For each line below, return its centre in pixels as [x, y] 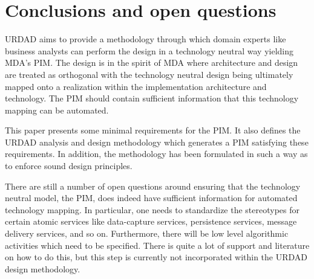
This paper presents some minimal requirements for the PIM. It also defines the [153, 130]
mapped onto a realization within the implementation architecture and [136, 86]
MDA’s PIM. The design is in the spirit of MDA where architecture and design [152, 63]
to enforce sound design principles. [69, 166]
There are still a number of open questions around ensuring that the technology [153, 186]
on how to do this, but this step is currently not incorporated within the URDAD [156, 257]
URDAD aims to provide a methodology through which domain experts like [146, 39]
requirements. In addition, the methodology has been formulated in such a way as [156, 154]
